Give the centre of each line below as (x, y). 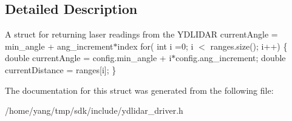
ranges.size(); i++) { (249, 46)
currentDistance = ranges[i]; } (61, 69)
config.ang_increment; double (231, 58)
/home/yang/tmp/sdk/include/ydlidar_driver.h (94, 110)
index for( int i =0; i (155, 46)
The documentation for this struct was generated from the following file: (139, 90)
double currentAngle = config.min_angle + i (88, 58)
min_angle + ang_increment (59, 46)
